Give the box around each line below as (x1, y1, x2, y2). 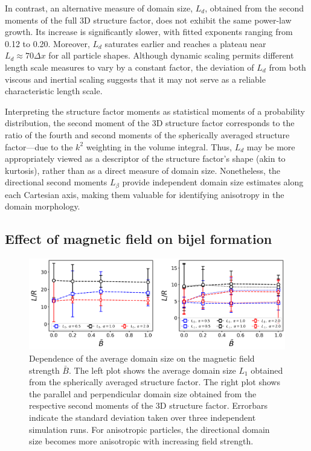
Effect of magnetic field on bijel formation (5, 229, 272, 248)
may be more (246, 140, 295, 153)
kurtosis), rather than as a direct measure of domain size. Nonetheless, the (5, 164, 281, 176)
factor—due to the (5, 140, 73, 153)
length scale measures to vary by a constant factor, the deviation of (5, 60, 254, 73)
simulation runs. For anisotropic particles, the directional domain (29, 423, 270, 435)
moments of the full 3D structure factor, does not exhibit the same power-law (5, 13, 292, 26)
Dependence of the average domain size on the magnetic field (29, 352, 255, 365)
